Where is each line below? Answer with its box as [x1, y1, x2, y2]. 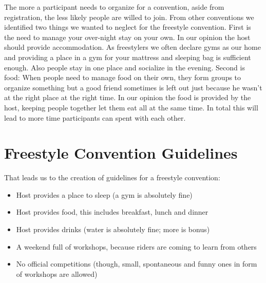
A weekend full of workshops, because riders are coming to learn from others [16, 241, 257, 252]
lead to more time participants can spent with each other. [4, 112, 186, 123]
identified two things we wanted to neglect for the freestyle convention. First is [4, 22, 251, 32]
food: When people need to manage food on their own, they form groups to [4, 72, 241, 83]
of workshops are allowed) [16, 268, 98, 279]
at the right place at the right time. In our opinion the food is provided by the [4, 92, 251, 103]
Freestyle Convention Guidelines [4, 142, 238, 163]
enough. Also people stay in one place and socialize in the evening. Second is [4, 62, 245, 72]
